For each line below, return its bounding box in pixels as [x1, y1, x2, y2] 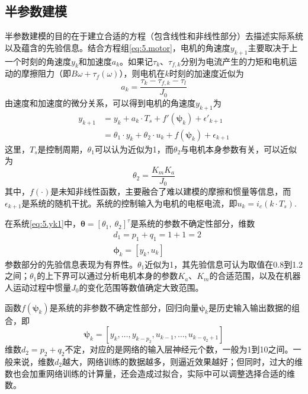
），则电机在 [119, 67, 165, 80]
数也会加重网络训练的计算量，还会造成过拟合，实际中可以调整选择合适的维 [5, 367, 295, 379]
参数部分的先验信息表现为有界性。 [5, 258, 137, 270]
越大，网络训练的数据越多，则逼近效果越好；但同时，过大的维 [62, 355, 303, 367]
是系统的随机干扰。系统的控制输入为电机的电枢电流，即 [21, 196, 238, 209]
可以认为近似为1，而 [94, 142, 174, 155]
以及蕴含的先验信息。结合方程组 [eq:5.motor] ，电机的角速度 [5, 41, 230, 53]
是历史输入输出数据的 [208, 301, 291, 313]
